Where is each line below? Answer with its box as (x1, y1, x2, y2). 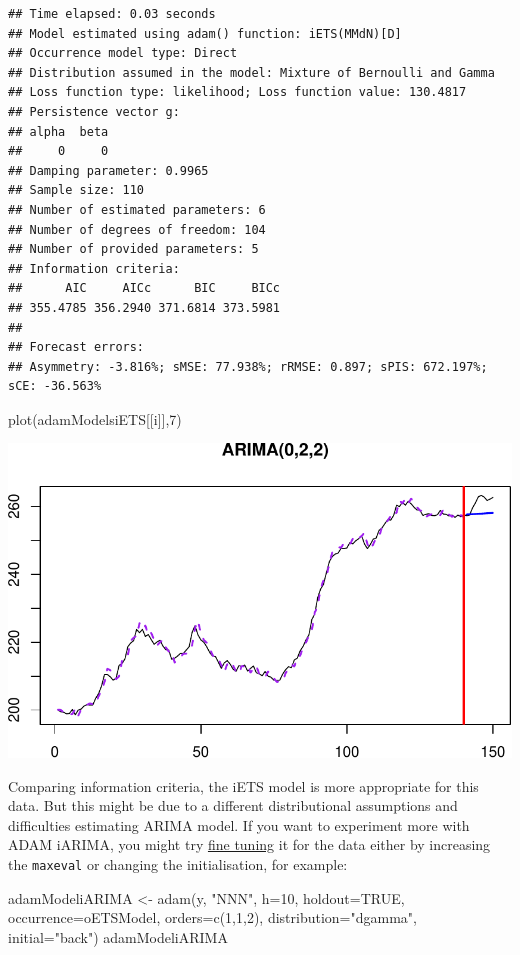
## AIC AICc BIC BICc (8, 281, 281, 296)
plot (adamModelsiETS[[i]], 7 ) (8, 408, 182, 429)
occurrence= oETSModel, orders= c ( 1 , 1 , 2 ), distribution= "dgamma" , (8, 907, 418, 928)
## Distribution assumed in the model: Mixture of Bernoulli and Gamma (8, 65, 495, 80)
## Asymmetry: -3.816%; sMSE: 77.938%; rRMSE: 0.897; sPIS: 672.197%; (8, 359, 488, 374)
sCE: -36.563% (8, 379, 102, 394)
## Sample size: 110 (8, 183, 145, 198)
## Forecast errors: (8, 340, 145, 355)
